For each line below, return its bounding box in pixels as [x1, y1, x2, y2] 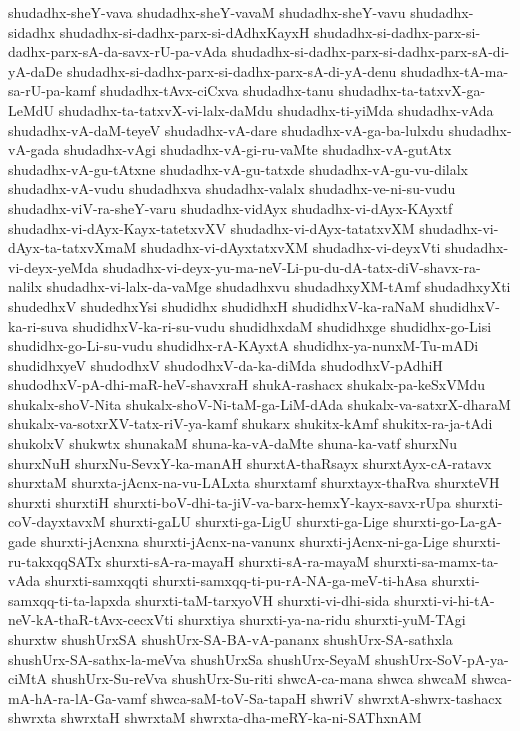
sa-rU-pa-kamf [8, 80, 96, 101]
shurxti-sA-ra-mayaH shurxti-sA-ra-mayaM [106, 550, 370, 571]
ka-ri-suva [8, 315, 69, 336]
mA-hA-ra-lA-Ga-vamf [8, 687, 147, 708]
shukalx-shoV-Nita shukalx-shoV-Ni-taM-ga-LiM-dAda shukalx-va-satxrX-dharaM [8, 393, 511, 414]
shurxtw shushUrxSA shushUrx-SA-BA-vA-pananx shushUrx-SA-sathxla [8, 629, 453, 649]
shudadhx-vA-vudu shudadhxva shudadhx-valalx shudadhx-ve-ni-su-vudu [8, 178, 456, 199]
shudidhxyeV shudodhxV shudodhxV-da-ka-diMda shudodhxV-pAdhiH [8, 354, 443, 375]
